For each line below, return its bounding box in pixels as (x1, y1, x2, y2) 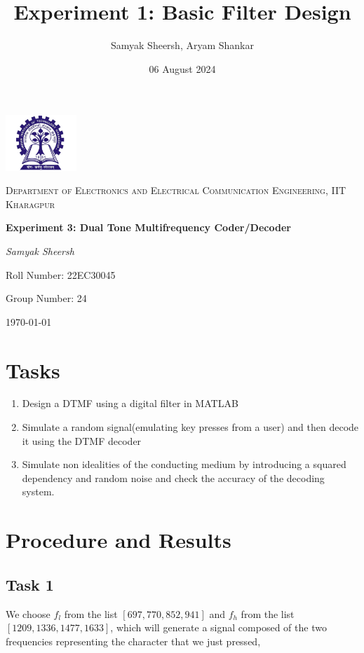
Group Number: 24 (6, 291, 87, 305)
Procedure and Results (6, 525, 231, 554)
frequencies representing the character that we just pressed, (6, 633, 261, 648)
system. (22, 484, 55, 499)
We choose (6, 606, 50, 621)
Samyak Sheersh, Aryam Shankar (111, 38, 254, 53)
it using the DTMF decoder (22, 433, 142, 448)
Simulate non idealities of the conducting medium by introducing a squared (22, 457, 346, 472)
